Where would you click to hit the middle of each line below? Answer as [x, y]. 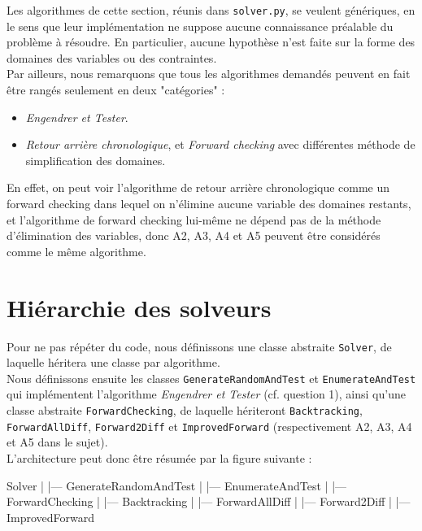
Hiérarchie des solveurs [139, 307]
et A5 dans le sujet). [57, 442]
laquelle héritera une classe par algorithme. [113, 362]
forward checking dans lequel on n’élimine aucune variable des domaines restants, [209, 203]
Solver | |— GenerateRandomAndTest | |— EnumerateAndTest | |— [177, 485]
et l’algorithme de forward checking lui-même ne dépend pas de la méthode [194, 219]
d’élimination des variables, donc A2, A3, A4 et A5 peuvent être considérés [194, 235]
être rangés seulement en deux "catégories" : [116, 90]
